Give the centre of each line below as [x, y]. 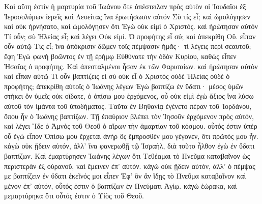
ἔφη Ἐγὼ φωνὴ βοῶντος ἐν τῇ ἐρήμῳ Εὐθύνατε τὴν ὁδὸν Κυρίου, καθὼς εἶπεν [120, 56]
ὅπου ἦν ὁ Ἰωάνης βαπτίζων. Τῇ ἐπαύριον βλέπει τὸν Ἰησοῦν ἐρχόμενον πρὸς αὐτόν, [129, 116]
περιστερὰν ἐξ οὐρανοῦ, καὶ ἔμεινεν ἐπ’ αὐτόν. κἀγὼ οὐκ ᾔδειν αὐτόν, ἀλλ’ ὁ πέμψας [130, 166]
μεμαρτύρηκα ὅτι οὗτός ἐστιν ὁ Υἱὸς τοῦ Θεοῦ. [74, 196]
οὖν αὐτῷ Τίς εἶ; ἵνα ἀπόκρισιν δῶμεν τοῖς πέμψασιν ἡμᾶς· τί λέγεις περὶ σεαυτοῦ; [128, 46]
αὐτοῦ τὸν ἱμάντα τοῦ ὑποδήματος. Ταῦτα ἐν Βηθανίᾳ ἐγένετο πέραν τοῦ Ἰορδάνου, [128, 106]
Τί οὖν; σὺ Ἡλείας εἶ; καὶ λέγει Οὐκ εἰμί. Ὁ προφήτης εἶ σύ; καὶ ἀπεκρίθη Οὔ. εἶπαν [130, 36]
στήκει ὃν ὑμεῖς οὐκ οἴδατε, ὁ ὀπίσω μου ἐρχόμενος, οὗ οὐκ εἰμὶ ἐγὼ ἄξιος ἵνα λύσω [129, 96]
